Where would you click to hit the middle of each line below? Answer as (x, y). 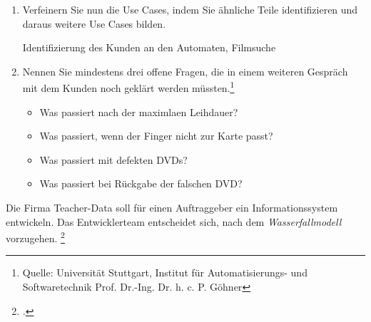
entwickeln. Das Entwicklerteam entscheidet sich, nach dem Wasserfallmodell (174, 221)
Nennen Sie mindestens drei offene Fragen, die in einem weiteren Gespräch (185, 71)
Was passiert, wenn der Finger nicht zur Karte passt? (156, 136)
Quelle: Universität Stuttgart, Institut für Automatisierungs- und (165, 272)
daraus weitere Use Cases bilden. (94, 23)
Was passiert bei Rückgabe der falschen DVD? (141, 183)
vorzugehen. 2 (35, 237)
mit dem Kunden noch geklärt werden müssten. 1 (128, 87)
